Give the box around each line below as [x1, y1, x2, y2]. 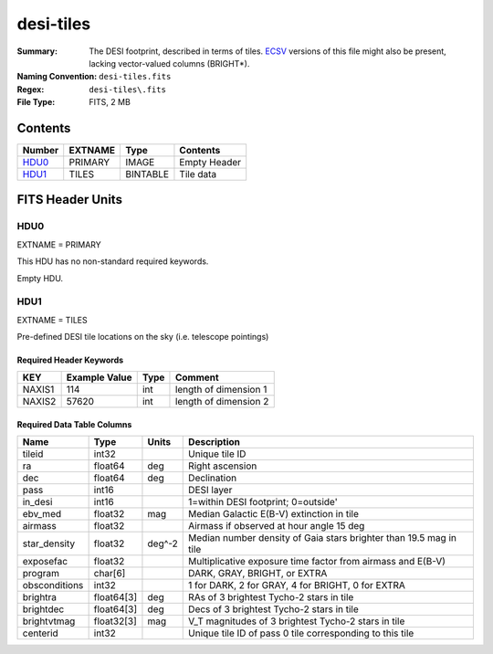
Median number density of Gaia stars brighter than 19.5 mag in [188, 532, 456, 544]
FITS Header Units [16, 192, 123, 207]
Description [188, 436, 241, 448]
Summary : [16, 46, 58, 57]
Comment [174, 371, 219, 384]
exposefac [22, 555, 68, 568]
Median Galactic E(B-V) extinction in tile [188, 508, 360, 521]
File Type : [16, 97, 56, 108]
